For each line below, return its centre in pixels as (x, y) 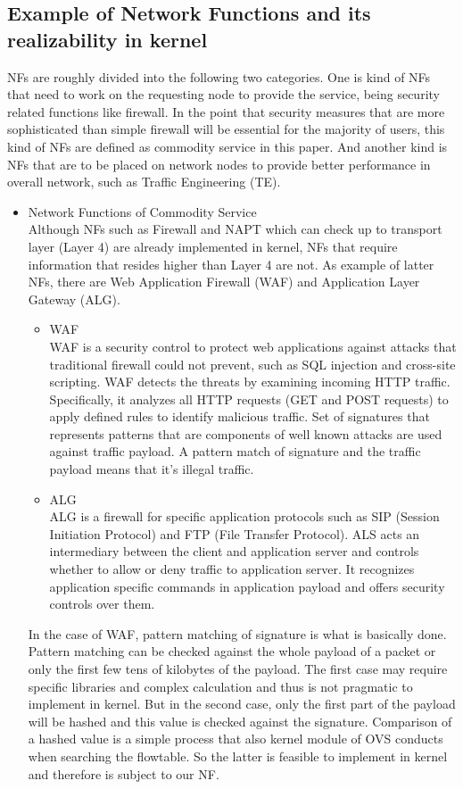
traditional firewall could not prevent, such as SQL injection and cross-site (252, 364)
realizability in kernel (107, 39)
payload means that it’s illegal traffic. (152, 469)
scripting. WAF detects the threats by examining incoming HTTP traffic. (250, 382)
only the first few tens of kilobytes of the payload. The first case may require (238, 669)
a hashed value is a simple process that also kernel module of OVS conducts (236, 739)
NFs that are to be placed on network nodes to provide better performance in (219, 164)
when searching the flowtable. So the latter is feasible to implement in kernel (238, 756)
